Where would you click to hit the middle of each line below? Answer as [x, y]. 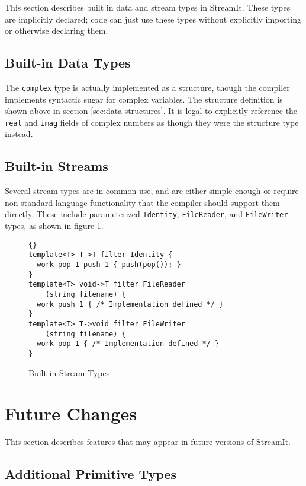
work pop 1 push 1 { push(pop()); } [109, 265]
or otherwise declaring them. [57, 31]
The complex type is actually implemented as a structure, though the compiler [147, 87]
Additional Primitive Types [91, 474]
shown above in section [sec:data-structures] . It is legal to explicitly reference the [151, 111]
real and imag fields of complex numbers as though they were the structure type [152, 122]
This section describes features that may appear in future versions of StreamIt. [148, 442]
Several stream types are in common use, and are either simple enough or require [152, 191]
